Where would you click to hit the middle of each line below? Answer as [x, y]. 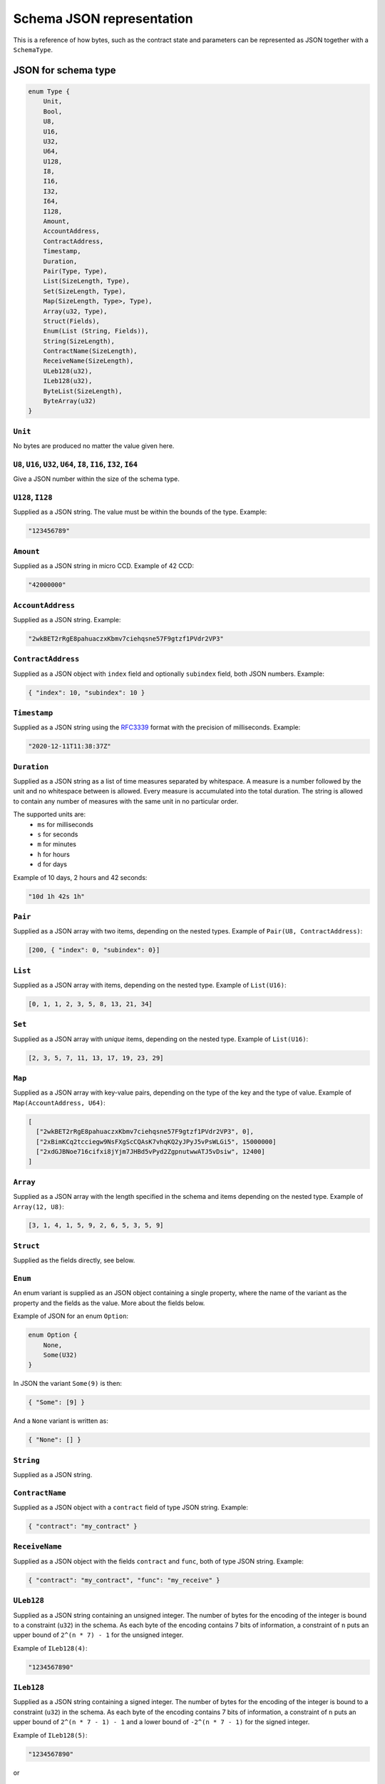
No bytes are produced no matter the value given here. [94, 446]
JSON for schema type [65, 70]
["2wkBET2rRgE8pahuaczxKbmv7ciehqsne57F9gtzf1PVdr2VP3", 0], [145, 1132]
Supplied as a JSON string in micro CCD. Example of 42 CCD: [103, 566]
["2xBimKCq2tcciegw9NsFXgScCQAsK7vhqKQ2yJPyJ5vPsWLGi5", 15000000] [156, 1141]
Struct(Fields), [71, 321]
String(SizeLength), [79, 341]
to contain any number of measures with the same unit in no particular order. [126, 801]
